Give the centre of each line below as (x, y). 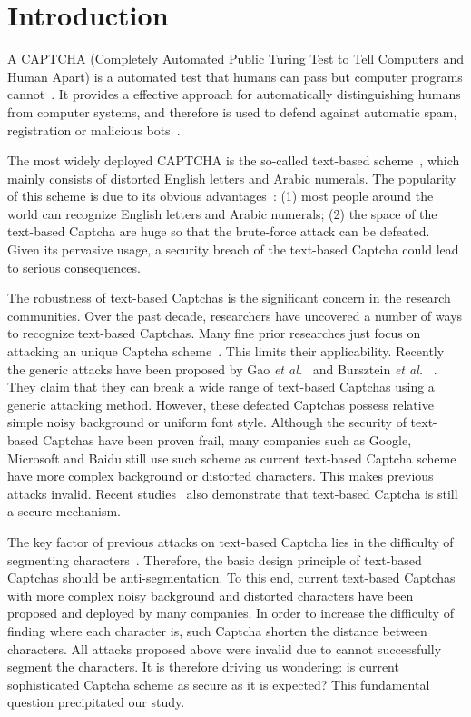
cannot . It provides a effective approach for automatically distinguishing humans (234, 94)
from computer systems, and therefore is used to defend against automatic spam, (232, 111)
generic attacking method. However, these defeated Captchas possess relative (221, 404)
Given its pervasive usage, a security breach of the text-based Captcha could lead (233, 249)
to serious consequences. (74, 267)
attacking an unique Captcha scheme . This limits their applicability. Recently (226, 351)
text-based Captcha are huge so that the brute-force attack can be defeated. (219, 231)
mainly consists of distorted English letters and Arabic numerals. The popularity (232, 178)
